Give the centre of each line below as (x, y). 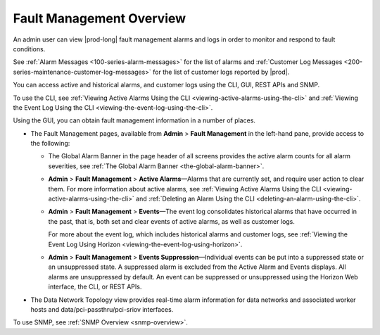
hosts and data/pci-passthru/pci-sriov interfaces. (102, 309)
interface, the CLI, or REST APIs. (95, 287)
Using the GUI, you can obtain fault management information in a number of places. (134, 120)
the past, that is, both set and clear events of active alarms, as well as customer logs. (172, 221)
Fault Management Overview (100, 18)
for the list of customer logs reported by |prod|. (221, 72)
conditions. (29, 49)
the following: (50, 144)
